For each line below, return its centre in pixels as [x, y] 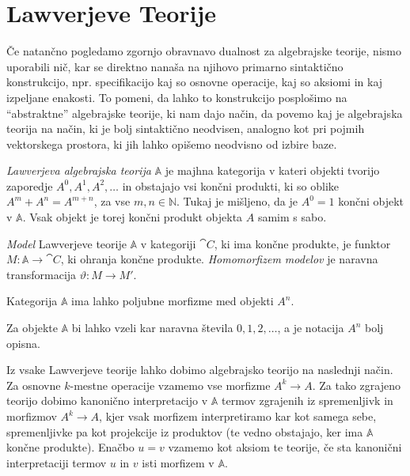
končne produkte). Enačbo [70, 447]
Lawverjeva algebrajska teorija [79, 170]
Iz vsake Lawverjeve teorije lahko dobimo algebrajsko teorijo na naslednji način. [200, 370]
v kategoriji [168, 243]
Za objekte [32, 328]
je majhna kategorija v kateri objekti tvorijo [272, 170]
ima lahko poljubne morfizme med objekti [173, 301]
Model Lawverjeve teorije [66, 243]
